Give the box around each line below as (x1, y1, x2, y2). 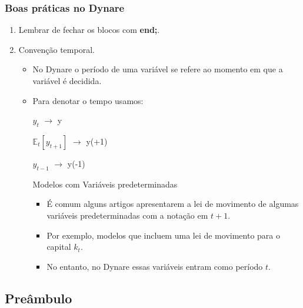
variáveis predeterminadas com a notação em (46, 209, 208, 221)
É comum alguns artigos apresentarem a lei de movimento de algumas (46, 197, 299, 210)
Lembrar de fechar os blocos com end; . (18, 24, 160, 36)
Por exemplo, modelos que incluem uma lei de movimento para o (46, 229, 280, 241)
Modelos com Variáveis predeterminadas (32, 178, 178, 190)
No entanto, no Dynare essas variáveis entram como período (46, 260, 263, 272)
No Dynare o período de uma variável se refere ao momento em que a (32, 63, 283, 75)
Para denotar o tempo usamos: (32, 94, 144, 106)
